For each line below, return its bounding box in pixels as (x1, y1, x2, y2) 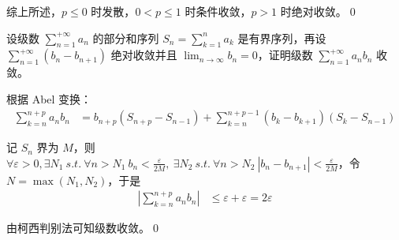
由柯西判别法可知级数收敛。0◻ (6, 219, 162, 236)
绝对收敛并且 (110, 47, 177, 63)
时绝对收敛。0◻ (280, 3, 359, 19)
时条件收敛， (185, 3, 252, 19)
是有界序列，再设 (237, 29, 326, 46)
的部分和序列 (92, 29, 159, 46)
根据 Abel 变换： (6, 90, 92, 107)
